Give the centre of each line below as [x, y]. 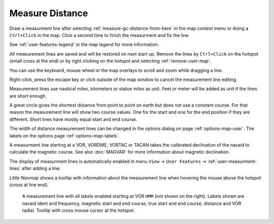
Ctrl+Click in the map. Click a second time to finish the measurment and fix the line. [100, 35]
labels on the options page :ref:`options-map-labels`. [65, 136]
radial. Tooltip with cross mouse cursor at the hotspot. [79, 210]
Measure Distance [49, 13]
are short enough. [28, 96]
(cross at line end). [29, 185]
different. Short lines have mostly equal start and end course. [73, 119]
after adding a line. [41, 168]
